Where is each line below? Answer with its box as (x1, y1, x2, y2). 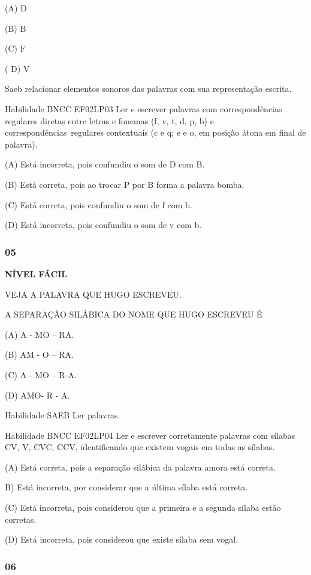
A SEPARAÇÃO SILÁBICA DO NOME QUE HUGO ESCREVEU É (5, 308, 262, 321)
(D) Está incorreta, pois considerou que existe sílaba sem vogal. (5, 533, 238, 546)
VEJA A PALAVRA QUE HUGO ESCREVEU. (5, 287, 182, 300)
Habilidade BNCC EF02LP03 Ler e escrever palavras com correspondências (5, 102, 282, 115)
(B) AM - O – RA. (5, 348, 74, 361)
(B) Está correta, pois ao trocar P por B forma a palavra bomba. (5, 178, 244, 190)
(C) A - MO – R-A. (5, 368, 77, 381)
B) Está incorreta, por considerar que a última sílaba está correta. (5, 481, 248, 493)
